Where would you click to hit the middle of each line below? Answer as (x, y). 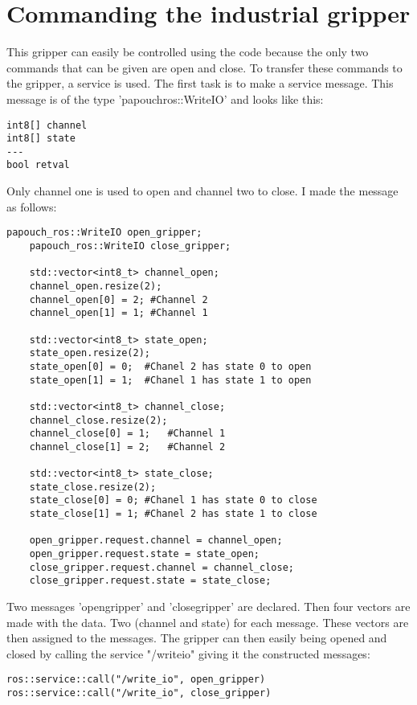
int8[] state (41, 139)
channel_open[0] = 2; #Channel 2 (119, 299)
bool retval (38, 165)
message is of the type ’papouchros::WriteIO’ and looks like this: (165, 98)
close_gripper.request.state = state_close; (150, 581)
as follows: (32, 206)
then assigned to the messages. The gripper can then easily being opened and (197, 638)
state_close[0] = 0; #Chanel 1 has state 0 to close (173, 500)
